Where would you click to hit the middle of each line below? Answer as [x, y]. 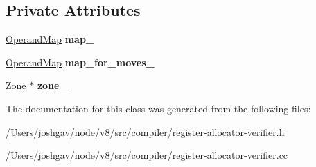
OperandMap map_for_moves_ [80, 62]
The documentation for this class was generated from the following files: [158, 108]
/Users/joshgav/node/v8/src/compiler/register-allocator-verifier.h [145, 131]
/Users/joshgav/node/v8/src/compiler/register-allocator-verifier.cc [147, 155]
